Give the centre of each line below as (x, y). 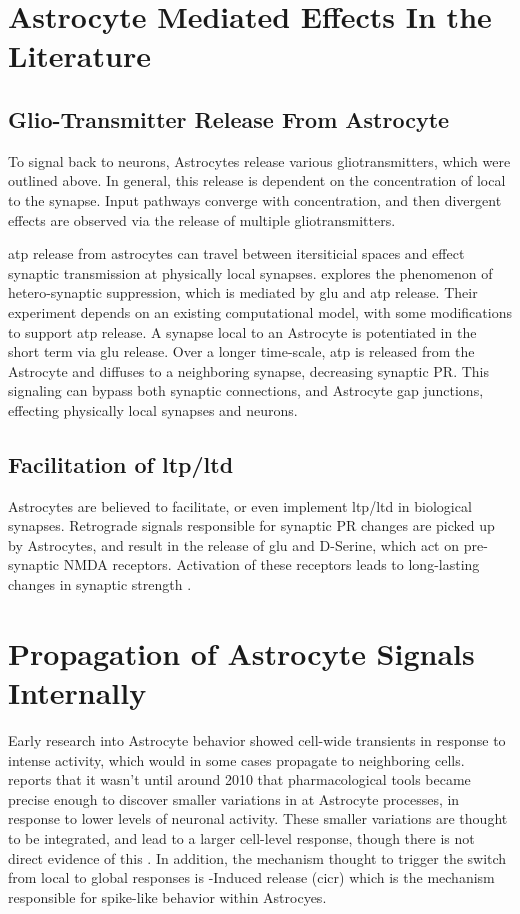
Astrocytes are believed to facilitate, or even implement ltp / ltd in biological (240, 505)
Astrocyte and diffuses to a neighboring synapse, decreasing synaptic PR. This (249, 370)
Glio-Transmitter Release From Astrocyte (229, 118)
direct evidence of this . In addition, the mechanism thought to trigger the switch (257, 857)
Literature (79, 55)
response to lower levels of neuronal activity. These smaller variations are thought (258, 818)
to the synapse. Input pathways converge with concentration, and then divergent (255, 199)
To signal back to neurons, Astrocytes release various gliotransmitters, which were (259, 160)
